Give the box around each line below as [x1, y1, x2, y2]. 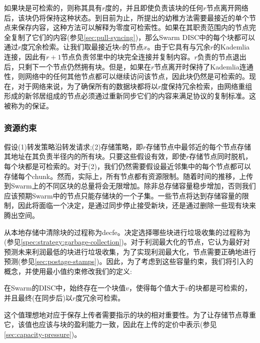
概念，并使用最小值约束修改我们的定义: [4, 265, 132, 276]
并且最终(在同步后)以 [4, 292, 72, 303]
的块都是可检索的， [188, 282, 251, 293]
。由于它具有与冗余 [147, 41, 210, 52]
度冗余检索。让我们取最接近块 [21, 41, 119, 52]
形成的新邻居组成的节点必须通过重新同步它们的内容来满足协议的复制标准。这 [4, 90, 256, 101]
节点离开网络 [206, 2, 248, 12]
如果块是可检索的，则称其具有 [4, 2, 102, 12]
